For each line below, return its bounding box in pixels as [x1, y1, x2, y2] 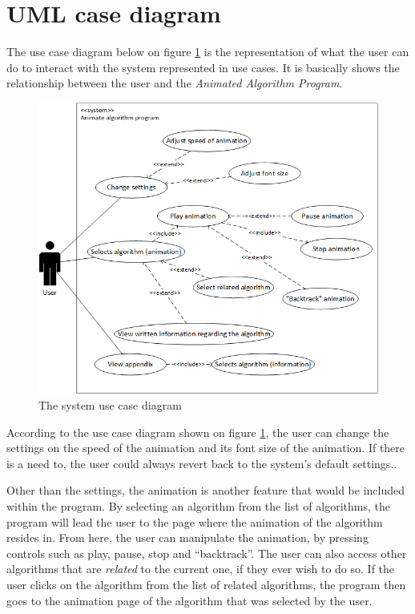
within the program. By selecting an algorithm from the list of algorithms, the [6, 497, 390, 514]
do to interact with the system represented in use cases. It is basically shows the [6, 59, 400, 75]
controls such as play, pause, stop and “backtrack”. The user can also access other [6, 544, 407, 561]
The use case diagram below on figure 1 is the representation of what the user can [6, 43, 409, 60]
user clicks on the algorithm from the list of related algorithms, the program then [6, 576, 406, 592]
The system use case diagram [38, 397, 182, 413]
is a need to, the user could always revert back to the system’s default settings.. [6, 454, 397, 471]
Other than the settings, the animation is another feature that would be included [6, 482, 405, 499]
